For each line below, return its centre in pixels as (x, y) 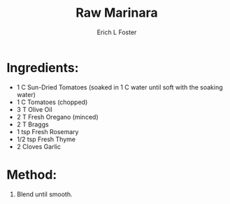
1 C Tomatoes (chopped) (52, 102)
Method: (32, 174)
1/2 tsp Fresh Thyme (46, 139)
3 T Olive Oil (35, 109)
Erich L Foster (117, 32)
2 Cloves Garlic (38, 146)
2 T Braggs (33, 124)
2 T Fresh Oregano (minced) (57, 117)
